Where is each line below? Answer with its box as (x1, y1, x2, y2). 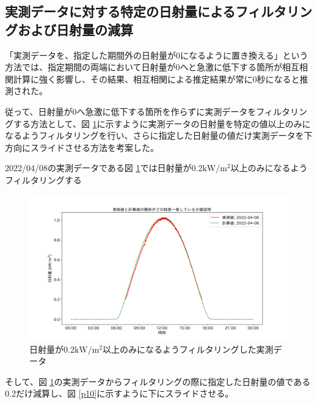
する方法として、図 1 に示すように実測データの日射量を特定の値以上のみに (13, 117, 311, 130)
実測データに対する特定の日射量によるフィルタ (5, 2, 286, 21)
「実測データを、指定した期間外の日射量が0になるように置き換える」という (5, 48, 308, 61)
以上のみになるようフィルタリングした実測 (103, 342, 274, 355)
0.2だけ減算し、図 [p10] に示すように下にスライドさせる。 (5, 387, 234, 400)
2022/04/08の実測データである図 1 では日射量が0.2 (5, 161, 203, 174)
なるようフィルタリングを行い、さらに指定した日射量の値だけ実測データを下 (5, 129, 313, 142)
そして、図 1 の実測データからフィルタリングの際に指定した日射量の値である (5, 375, 311, 387)
